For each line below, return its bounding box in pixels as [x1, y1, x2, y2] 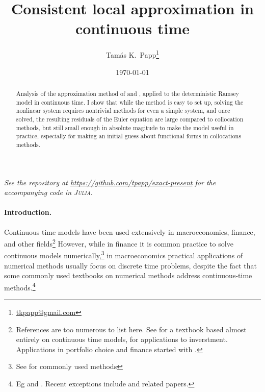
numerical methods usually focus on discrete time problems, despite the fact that [4, 260, 257, 271]
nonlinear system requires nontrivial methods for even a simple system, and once [16, 106, 230, 115]
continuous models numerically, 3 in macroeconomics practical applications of [4, 249, 243, 261]
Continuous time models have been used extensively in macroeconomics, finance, [4, 226, 255, 237]
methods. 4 [4, 280, 36, 292]
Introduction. [4, 207, 52, 217]
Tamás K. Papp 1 [105, 48, 160, 60]
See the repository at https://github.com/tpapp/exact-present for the [4, 177, 216, 187]
